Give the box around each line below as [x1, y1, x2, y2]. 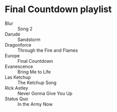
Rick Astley [5, 85, 28, 91]
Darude [5, 31, 21, 37]
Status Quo [5, 95, 28, 102]
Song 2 [17, 25, 33, 31]
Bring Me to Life [17, 68, 51, 74]
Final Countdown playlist [5, 4, 112, 15]
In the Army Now [17, 101, 53, 107]
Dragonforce [5, 42, 32, 48]
